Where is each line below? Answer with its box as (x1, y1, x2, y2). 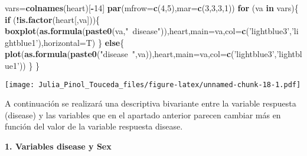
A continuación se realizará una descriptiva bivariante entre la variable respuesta (5, 97, 296, 109)
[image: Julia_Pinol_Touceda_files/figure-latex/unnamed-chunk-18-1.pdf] (5, 80, 301, 89)
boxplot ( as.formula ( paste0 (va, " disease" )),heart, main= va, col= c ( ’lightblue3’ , (5, 25, 292, 37)
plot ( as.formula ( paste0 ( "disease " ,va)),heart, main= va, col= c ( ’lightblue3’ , (5, 48, 277, 60)
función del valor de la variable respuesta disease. (5, 120, 183, 132)
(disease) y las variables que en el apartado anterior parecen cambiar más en (5, 108, 281, 121)
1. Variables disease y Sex (5, 140, 112, 152)
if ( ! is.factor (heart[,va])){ (5, 13, 100, 25)
